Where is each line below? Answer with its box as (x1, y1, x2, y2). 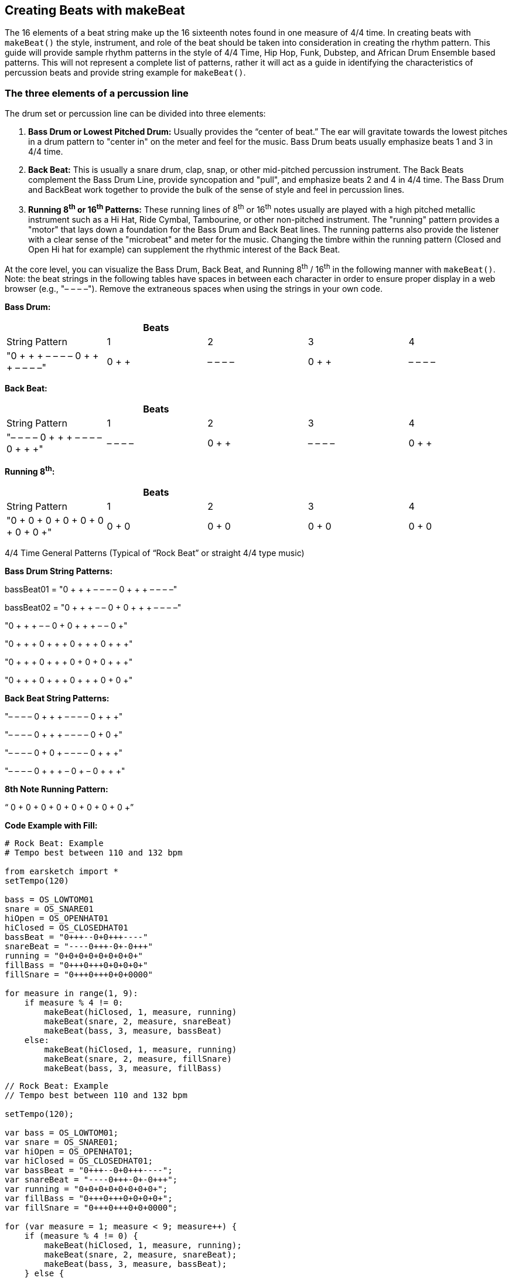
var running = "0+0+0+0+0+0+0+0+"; (5, 1184, 168, 1194)
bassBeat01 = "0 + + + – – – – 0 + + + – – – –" (5, 584, 178, 595)
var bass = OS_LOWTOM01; (5, 1128, 118, 1138)
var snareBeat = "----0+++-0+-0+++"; (5, 1175, 178, 1185)
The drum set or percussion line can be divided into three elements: (5, 108, 266, 119)
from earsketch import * (5, 867, 118, 877)
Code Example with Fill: (5, 820, 98, 831)
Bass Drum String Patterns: (5, 566, 113, 577)
